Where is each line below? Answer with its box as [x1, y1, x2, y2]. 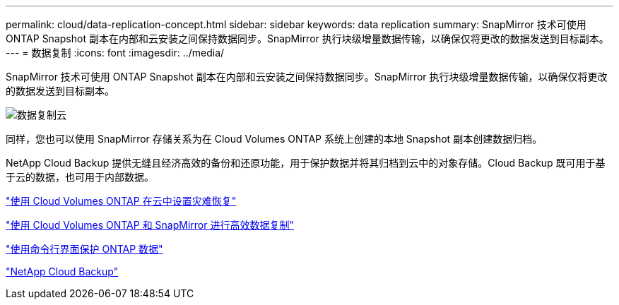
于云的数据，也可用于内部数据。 [6, 171, 154, 183]
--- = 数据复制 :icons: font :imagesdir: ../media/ [6, 47, 225, 59]
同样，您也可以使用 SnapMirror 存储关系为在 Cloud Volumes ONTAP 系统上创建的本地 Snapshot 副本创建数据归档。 [6, 133, 543, 145]
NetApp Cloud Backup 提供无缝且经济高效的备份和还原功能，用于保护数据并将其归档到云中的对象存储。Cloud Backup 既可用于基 [6, 157, 606, 169]
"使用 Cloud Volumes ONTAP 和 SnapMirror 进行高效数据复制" [6, 219, 294, 231]
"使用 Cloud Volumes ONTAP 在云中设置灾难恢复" [6, 195, 237, 207]
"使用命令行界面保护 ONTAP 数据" [6, 243, 163, 255]
